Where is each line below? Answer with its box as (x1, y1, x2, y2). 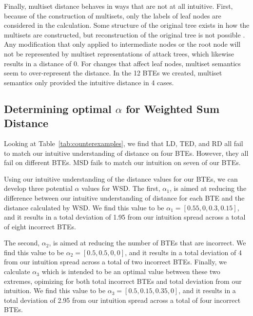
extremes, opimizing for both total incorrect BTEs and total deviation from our (4, 276, 242, 286)
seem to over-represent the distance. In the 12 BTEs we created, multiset (4, 68, 222, 78)
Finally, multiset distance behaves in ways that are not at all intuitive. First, (4, 1, 233, 11)
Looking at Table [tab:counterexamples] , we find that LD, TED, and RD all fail (4, 138, 243, 148)
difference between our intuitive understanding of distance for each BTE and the (4, 192, 245, 203)
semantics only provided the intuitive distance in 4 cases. (4, 77, 174, 87)
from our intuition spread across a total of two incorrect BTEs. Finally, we (4, 257, 227, 267)
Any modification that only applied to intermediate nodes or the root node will (4, 39, 241, 49)
